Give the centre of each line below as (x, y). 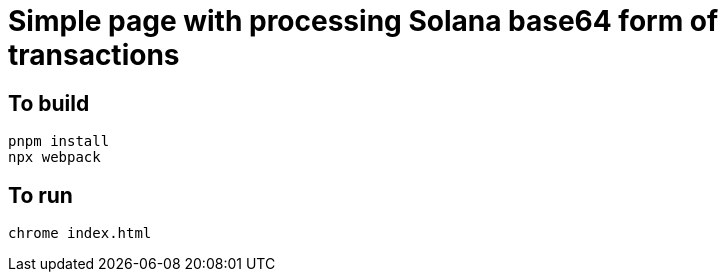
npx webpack (54, 157)
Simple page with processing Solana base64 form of (363, 21)
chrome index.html (80, 233)
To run (40, 195)
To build (49, 103)
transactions (94, 55)
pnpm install (59, 141)
